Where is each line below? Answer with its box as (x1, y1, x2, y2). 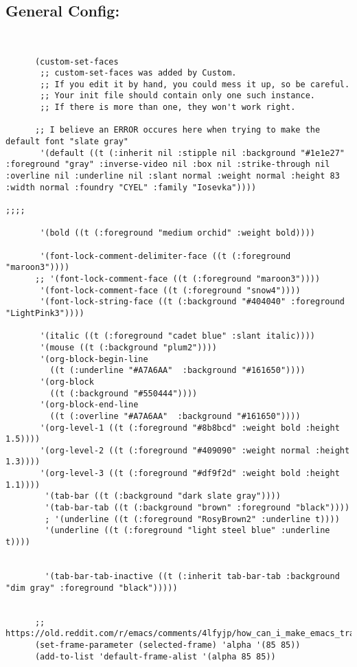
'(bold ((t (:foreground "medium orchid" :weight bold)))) (40, 228, 316, 238)
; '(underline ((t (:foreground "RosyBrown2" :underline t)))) (45, 514, 340, 524)
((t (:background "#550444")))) (49, 388, 198, 398)
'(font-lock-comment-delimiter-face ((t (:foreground (40, 251, 291, 261)
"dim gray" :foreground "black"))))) (5, 583, 178, 593)
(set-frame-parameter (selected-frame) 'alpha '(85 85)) (34, 640, 301, 650)
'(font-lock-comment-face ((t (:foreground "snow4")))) (40, 285, 301, 295)
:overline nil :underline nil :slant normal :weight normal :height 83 (5, 171, 340, 181)
